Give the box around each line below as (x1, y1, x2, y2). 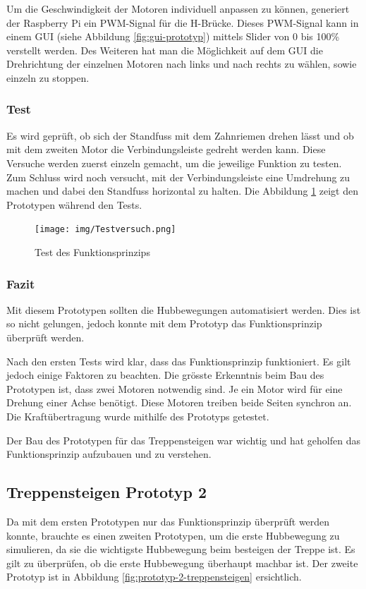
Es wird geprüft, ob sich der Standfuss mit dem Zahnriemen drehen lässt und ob (6, 128, 354, 142)
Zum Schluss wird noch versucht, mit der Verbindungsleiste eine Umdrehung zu (6, 169, 350, 184)
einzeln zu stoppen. (6, 70, 90, 85)
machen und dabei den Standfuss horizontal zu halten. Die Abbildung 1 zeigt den (6, 183, 359, 198)
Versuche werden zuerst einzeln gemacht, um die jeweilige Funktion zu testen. (6, 155, 342, 170)
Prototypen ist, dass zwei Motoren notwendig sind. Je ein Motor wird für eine (6, 381, 343, 396)
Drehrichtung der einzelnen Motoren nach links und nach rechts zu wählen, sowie (6, 56, 357, 71)
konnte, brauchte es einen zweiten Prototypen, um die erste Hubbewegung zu (6, 528, 340, 542)
